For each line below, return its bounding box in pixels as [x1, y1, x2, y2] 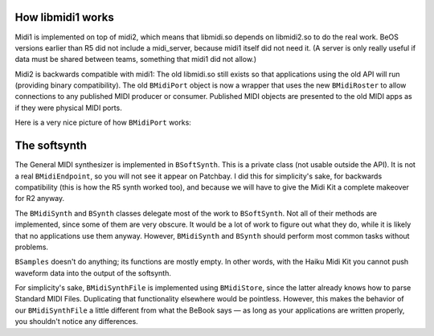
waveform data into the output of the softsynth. [14, 268, 172, 277]
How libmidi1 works [14, 10, 114, 24]
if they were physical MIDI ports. [14, 103, 122, 113]
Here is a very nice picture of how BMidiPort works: [14, 117, 192, 128]
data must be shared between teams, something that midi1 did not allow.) [14, 55, 257, 64]
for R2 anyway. [14, 194, 65, 203]
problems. [14, 242, 48, 252]
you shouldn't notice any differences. [14, 317, 138, 326]
